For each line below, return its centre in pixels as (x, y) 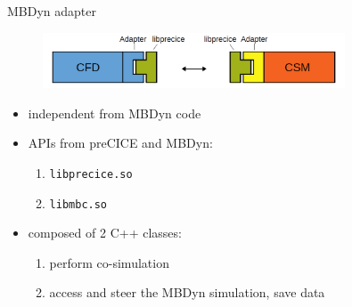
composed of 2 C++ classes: (105, 233)
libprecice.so (91, 174)
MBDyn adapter (52, 11)
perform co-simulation (109, 262)
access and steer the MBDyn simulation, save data (187, 292)
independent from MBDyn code (115, 113)
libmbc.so (78, 204)
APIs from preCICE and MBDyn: (120, 143)
